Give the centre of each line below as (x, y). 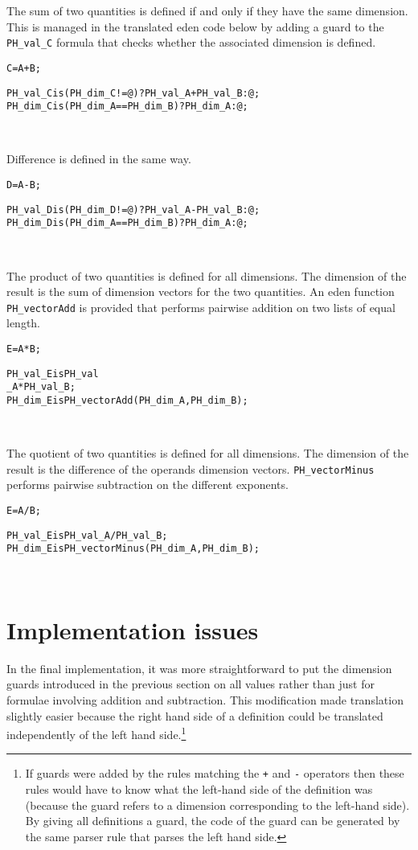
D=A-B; (24, 185)
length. (24, 323)
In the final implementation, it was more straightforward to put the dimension (199, 668)
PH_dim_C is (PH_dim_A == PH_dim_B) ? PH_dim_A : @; (127, 107)
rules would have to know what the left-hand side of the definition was (199, 789)
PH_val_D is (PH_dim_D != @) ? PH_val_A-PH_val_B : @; (133, 209)
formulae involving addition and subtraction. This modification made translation (205, 699)
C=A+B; (24, 68)
